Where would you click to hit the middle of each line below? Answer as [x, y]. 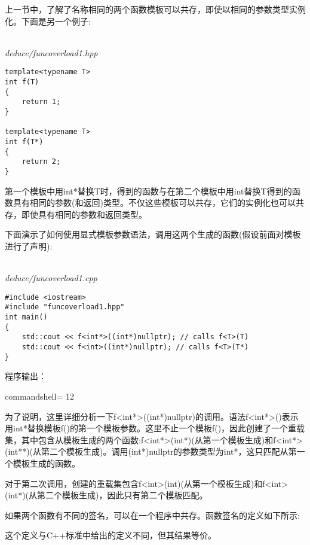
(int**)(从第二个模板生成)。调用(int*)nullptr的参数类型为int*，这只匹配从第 [151, 451]
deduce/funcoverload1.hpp [51, 52]
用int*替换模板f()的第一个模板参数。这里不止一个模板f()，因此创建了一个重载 [155, 428]
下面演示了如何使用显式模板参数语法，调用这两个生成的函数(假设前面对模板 [153, 234]
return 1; [41, 102]
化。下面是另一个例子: [48, 21]
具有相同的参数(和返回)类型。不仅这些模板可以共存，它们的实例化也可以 [154, 203]
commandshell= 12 [39, 396]
